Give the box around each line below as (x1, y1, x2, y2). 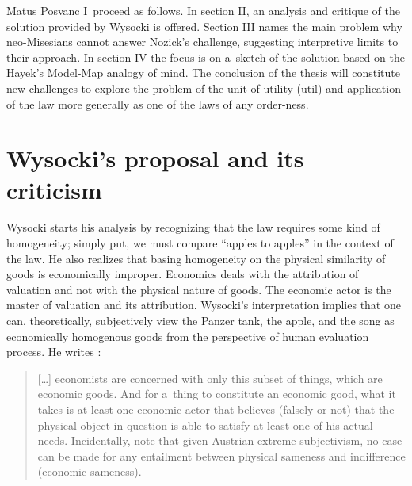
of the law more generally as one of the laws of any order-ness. (6, 95, 309, 112)
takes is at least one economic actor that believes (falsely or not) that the (37, 401, 395, 417)
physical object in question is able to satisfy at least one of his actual (37, 416, 373, 433)
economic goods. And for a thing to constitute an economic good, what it (37, 385, 396, 402)
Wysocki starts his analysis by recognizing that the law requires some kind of (6, 219, 380, 235)
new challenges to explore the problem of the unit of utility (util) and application (6, 79, 401, 96)
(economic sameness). (37, 463, 142, 480)
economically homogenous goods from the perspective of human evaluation (6, 327, 369, 344)
